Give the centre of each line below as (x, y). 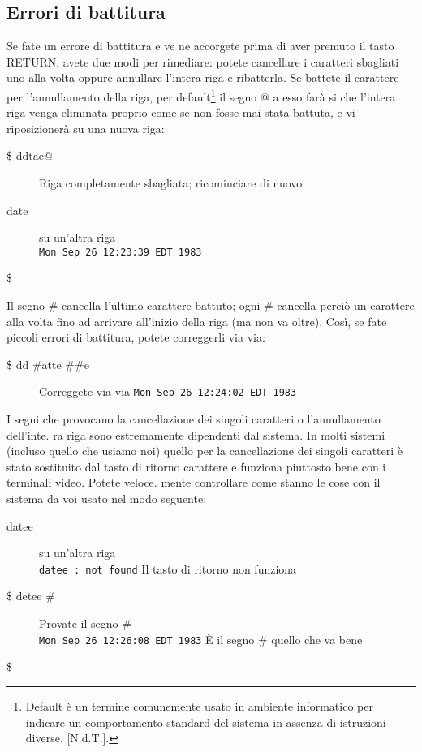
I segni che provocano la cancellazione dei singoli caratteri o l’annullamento (194, 419)
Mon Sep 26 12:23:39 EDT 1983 (121, 252)
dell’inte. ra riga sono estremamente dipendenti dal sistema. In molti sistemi (196, 434)
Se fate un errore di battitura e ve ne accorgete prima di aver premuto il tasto (200, 46)
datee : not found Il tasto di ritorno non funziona (168, 568)
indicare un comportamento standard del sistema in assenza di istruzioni (206, 722)
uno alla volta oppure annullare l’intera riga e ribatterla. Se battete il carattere (203, 77)
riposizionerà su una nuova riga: (86, 128)
